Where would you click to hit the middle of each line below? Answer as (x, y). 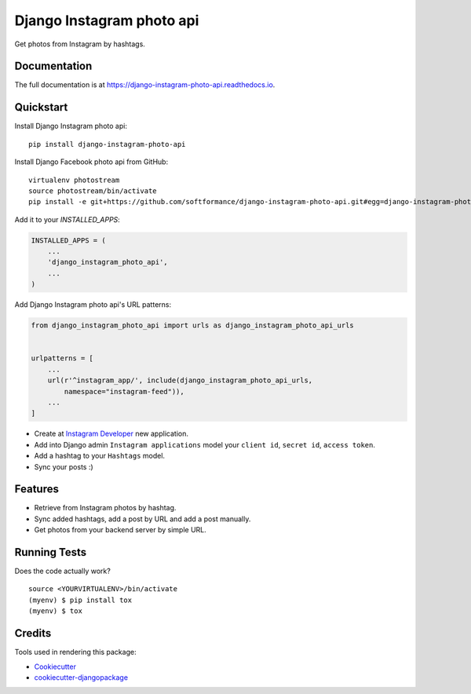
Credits (33, 633)
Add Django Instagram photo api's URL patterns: (93, 305)
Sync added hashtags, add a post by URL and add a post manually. (142, 519)
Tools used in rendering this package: (75, 652)
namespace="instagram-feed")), (124, 391)
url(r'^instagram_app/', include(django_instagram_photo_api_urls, (180, 380)
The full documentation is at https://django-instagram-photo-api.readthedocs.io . (145, 85)
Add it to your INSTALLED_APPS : (68, 219)
